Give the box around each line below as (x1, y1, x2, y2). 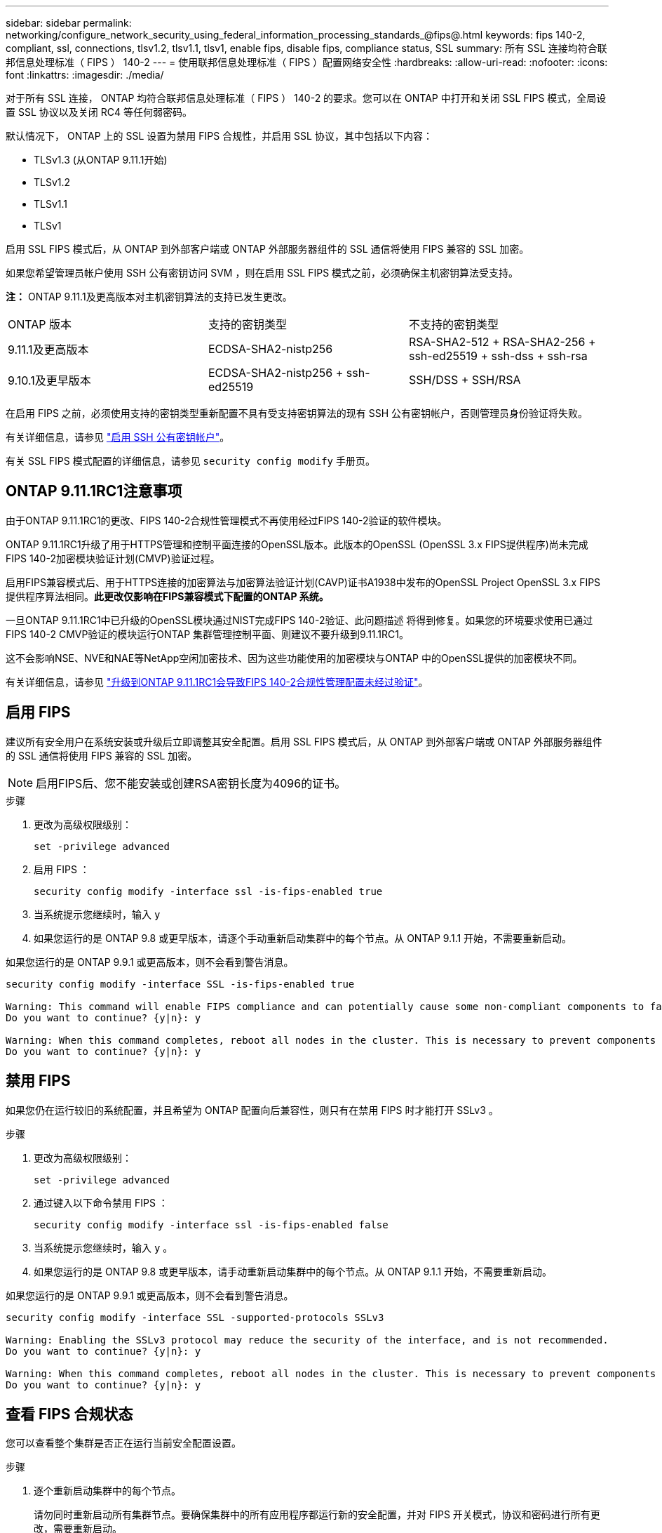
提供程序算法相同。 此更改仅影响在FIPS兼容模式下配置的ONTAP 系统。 (6, 590, 329, 602)
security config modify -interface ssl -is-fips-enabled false (34, 1219, 389, 1230)
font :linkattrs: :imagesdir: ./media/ (6, 69, 164, 81)
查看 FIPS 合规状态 (6, 1405, 133, 1423)
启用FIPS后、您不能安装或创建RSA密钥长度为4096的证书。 (36, 776, 346, 790)
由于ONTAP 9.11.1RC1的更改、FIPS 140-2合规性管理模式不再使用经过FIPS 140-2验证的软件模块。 (6, 514, 447, 526)
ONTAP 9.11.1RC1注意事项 (6, 482, 182, 500)
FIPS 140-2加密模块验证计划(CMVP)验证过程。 (6, 552, 220, 564)
